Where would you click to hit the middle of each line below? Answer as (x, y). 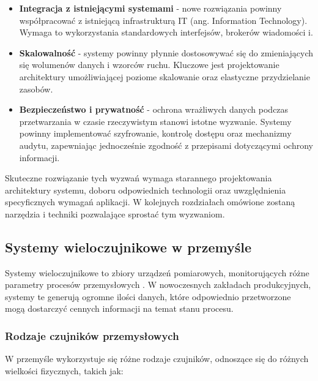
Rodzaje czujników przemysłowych (92, 336)
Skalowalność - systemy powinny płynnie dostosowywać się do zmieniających (166, 52)
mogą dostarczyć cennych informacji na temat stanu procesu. (119, 308)
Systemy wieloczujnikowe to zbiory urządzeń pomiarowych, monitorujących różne (157, 272)
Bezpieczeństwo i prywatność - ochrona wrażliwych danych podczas (154, 109)
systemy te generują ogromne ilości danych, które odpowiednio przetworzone (148, 296)
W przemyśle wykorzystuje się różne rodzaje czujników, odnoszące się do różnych (157, 359)
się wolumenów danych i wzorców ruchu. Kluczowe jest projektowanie (149, 65)
